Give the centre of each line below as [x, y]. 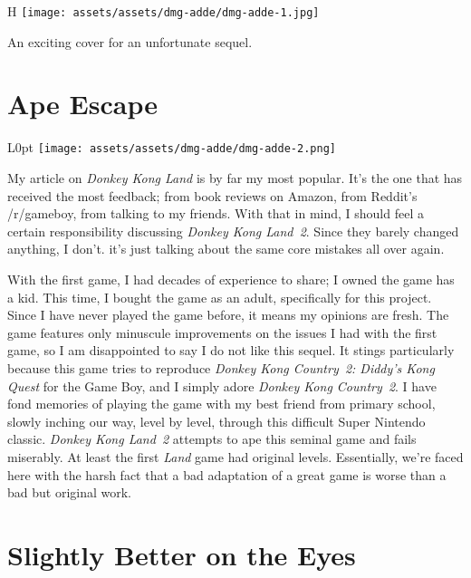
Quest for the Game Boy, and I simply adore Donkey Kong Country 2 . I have [222, 385]
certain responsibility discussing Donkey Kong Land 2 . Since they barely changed [233, 231]
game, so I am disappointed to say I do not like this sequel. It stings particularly [231, 350]
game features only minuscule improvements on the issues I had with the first [222, 332]
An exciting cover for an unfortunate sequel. [130, 41]
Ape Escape [82, 104]
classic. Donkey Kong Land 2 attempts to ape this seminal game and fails [212, 439]
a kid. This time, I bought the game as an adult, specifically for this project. [220, 297]
